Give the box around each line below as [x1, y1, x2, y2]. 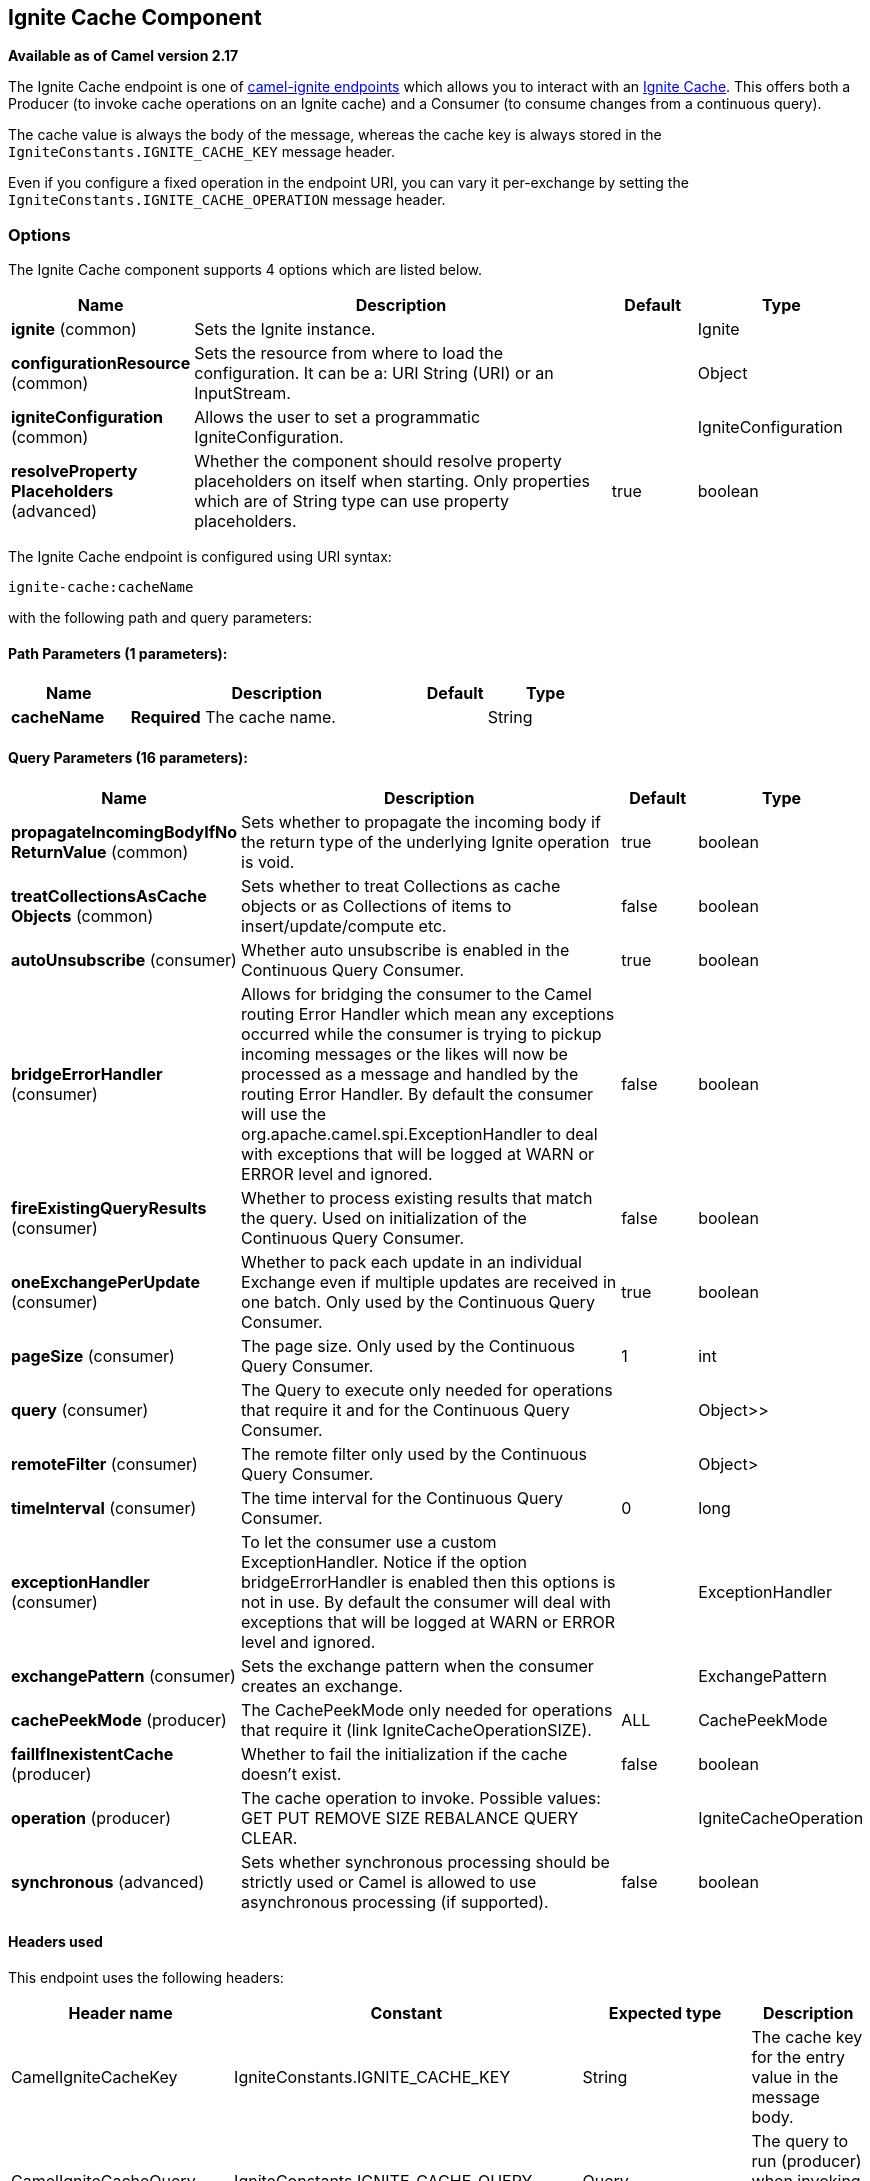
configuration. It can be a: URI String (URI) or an [194, 363, 554, 384]
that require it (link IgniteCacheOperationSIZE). [241, 1719, 592, 1740]
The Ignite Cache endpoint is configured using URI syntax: [8, 548, 392, 566]
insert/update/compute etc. [241, 915, 447, 936]
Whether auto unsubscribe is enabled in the [241, 939, 570, 960]
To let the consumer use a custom [241, 1531, 497, 1552]
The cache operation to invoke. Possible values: [241, 1787, 601, 1808]
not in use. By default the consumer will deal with [241, 1591, 612, 1612]
